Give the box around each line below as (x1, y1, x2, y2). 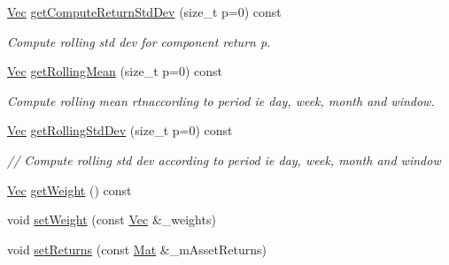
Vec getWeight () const (7, 180, 132, 199)
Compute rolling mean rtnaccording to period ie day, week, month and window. (7, 91, 435, 110)
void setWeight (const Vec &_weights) (7, 210, 216, 229)
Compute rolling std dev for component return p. (7, 32, 271, 50)
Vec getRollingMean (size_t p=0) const (7, 62, 223, 80)
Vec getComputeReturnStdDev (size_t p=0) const (7, 3, 282, 20)
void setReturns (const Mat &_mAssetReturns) (7, 239, 267, 258)
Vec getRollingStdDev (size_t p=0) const (7, 121, 233, 140)
